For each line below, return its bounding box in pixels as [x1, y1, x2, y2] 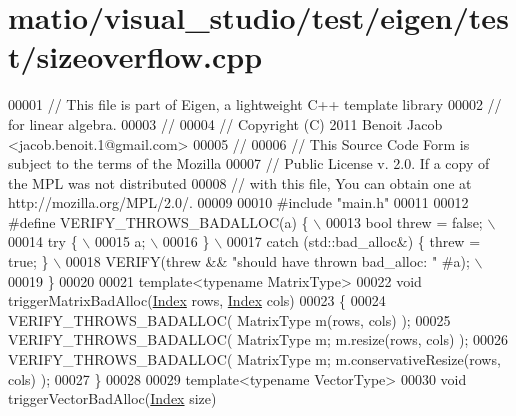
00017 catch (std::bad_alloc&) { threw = [226, 231, 481, 252]
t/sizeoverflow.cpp [8, 36, 263, 77]
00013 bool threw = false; [325, 211, 483, 232]
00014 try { [8, 231, 78, 252]
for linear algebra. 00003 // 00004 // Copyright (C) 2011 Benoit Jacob [8, 113, 443, 134]
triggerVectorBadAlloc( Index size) [8, 388, 217, 409]
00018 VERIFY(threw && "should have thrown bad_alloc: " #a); [65, 251, 470, 272]
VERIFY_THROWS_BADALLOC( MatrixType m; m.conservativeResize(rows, [8, 349, 501, 370]
